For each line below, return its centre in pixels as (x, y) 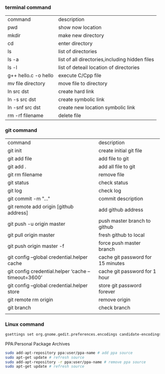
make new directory (81, 35)
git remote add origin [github (41, 206)
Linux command (25, 324)
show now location (80, 28)
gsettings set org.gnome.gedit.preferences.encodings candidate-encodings (83, 334)
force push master (120, 243)
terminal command (28, 7)
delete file (70, 116)
